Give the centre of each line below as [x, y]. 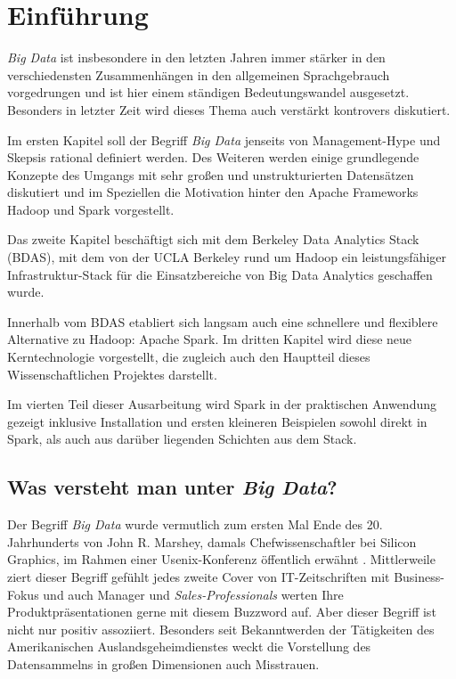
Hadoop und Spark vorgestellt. [91, 209]
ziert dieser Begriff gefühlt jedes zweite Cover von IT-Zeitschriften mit [199, 576]
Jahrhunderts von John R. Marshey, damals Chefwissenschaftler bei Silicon [212, 541]
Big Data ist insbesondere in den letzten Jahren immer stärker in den [196, 57]
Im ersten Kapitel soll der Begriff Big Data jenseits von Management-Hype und [224, 139]
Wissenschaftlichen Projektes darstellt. [112, 374]
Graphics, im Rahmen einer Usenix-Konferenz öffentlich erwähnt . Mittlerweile [221, 559]
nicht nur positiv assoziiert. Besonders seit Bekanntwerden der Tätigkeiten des [221, 629]
